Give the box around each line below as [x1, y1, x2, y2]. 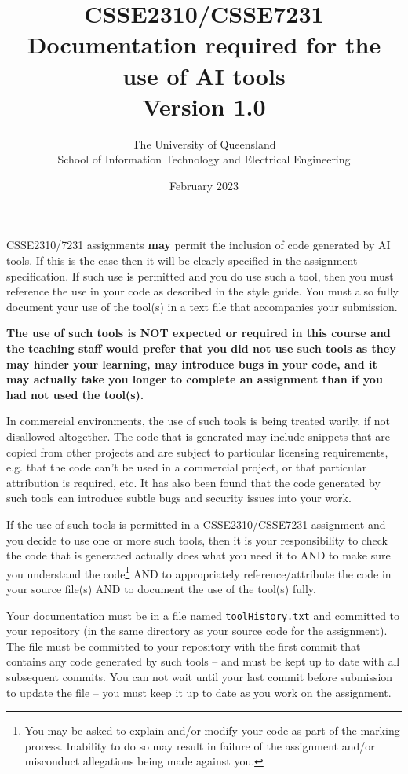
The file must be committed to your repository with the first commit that [6, 637, 361, 654]
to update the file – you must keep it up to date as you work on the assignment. [6, 684, 392, 700]
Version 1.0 [142, 90, 266, 122]
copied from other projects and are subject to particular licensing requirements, [6, 443, 388, 460]
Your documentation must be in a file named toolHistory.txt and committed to [6, 607, 400, 623]
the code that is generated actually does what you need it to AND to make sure [6, 547, 391, 563]
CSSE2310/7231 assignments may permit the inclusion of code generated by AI [6, 237, 391, 253]
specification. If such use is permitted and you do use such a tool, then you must [6, 267, 394, 284]
